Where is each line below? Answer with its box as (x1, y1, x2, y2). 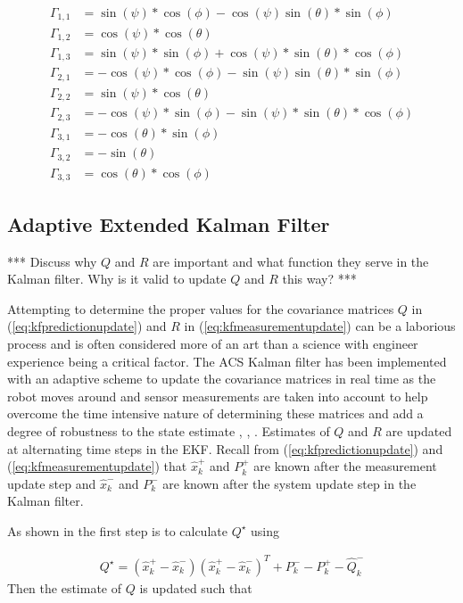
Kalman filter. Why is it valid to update (7, 269, 227, 288)
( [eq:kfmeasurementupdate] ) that (7, 457, 187, 475)
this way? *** (282, 269, 357, 288)
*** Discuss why (7, 252, 97, 270)
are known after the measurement (253, 457, 437, 475)
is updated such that (139, 579, 252, 597)
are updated (385, 421, 452, 440)
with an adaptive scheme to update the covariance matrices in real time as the (7, 369, 436, 388)
